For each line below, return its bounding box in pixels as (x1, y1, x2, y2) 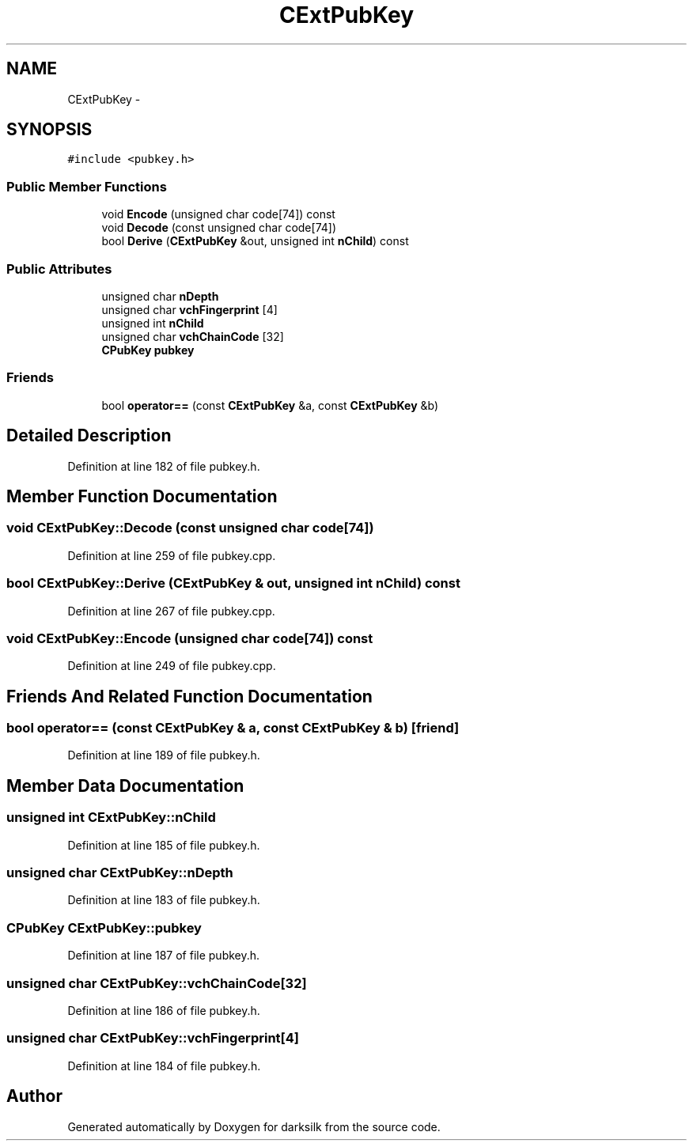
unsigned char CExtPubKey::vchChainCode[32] (6, 975, 307, 991)
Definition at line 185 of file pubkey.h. (67, 838, 260, 852)
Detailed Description (6, 426, 172, 446)
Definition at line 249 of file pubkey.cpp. (67, 659, 276, 673)
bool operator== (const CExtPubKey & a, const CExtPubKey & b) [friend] (6, 720, 460, 736)
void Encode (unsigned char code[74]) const (101, 207, 335, 221)
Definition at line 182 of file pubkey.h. (67, 459, 260, 473)
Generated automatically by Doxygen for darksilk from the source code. (67, 1119, 441, 1134)
